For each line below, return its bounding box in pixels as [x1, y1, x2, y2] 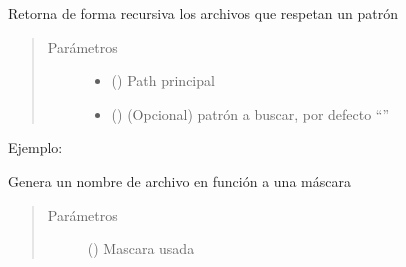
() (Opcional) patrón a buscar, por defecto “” [111, 103, 390, 124]
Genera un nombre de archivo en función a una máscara [8, 170, 351, 191]
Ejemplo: [8, 137, 63, 158]
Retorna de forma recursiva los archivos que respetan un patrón [8, 3, 399, 23]
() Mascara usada [87, 238, 195, 259]
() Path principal [111, 70, 215, 91]
